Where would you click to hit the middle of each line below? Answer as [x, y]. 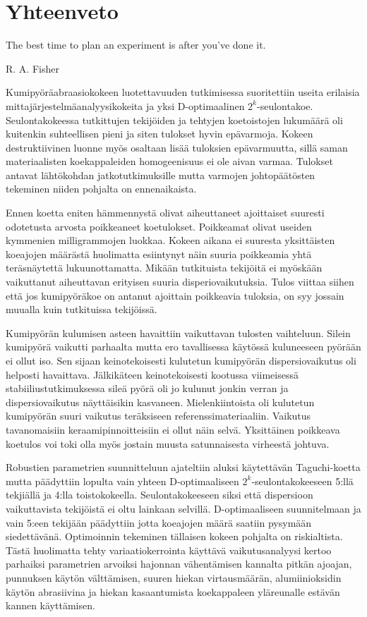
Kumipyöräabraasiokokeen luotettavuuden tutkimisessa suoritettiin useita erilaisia [183, 92]
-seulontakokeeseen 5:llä [302, 481]
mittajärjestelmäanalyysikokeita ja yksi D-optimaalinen [125, 105]
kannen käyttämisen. [50, 605]
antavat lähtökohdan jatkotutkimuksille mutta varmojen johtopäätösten [161, 175]
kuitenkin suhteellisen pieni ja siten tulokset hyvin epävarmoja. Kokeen [160, 134]
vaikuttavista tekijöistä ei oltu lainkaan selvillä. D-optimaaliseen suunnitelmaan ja [183, 508]
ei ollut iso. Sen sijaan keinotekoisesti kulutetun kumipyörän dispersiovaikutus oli [181, 360]
